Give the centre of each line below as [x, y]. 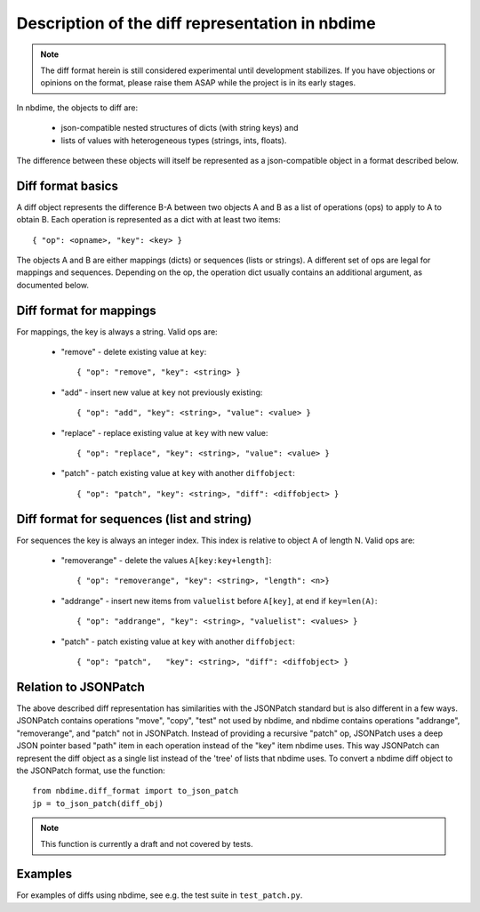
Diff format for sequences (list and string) [134, 519]
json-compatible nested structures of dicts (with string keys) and [180, 128]
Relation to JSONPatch [81, 686]
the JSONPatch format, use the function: [91, 771]
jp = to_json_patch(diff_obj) [98, 803]
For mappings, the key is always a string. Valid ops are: [117, 331]
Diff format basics [68, 186]
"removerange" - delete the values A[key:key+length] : [166, 561]
